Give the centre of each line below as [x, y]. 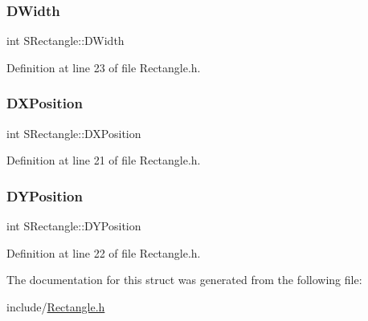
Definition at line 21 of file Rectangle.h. [104, 160]
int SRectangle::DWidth [65, 41]
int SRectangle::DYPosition [74, 226]
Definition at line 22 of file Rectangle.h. [104, 252]
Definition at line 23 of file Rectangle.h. [104, 67]
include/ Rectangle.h [56, 306]
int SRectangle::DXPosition [74, 133]
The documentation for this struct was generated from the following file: [184, 280]
